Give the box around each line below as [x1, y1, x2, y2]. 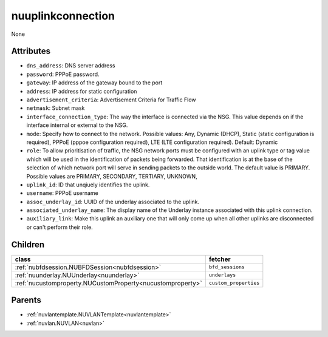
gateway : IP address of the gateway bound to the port [26, 79, 163, 86]
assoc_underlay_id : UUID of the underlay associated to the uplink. [26, 198, 200, 205]
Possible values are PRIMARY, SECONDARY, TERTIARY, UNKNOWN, [26, 172, 197, 180]
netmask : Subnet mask [26, 104, 85, 112]
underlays [208, 272, 236, 279]
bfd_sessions [208, 264, 245, 270]
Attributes [11, 46, 51, 56]
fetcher [208, 255, 231, 264]
